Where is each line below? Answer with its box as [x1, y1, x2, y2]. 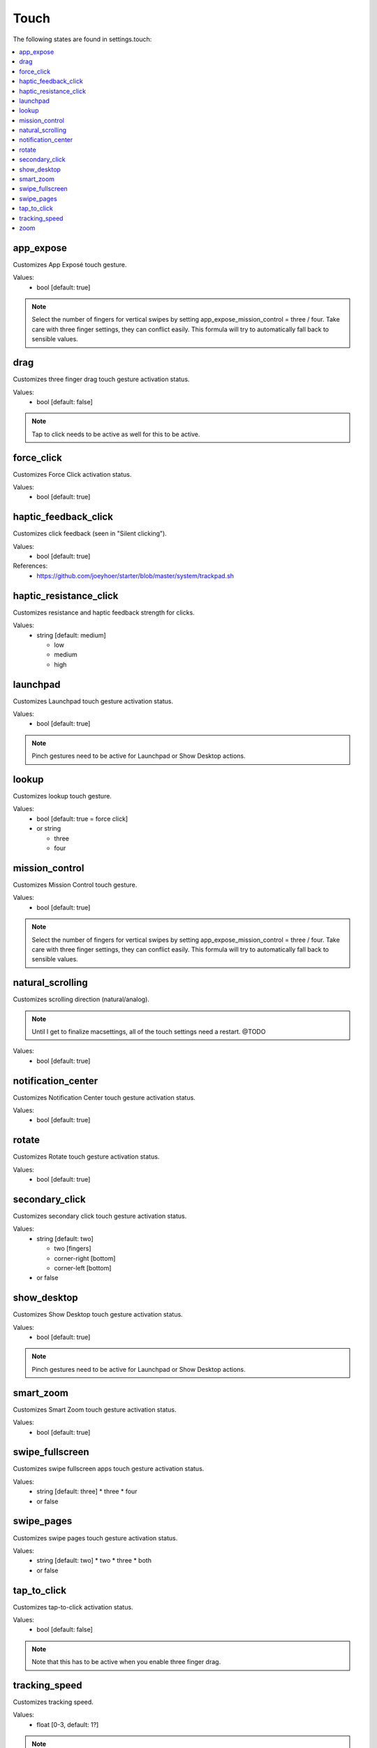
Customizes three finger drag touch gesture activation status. [13, 375, 190, 384]
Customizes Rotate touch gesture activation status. [13, 1152, 160, 1161]
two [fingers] [54, 1245, 91, 1253]
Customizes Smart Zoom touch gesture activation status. [13, 1405, 177, 1414]
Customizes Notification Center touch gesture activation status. [13, 1093, 195, 1101]
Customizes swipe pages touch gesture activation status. [13, 1533, 178, 1542]
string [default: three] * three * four [36, 1487, 138, 1496]
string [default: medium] [36, 631, 106, 639]
